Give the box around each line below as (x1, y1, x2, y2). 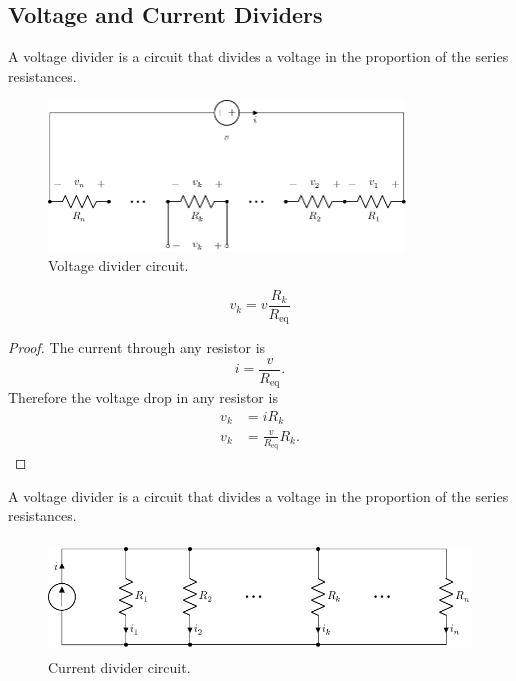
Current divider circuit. (48, 656, 191, 677)
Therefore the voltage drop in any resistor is (8, 387, 278, 408)
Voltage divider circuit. (48, 255, 189, 276)
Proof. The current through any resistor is (8, 337, 266, 358)
